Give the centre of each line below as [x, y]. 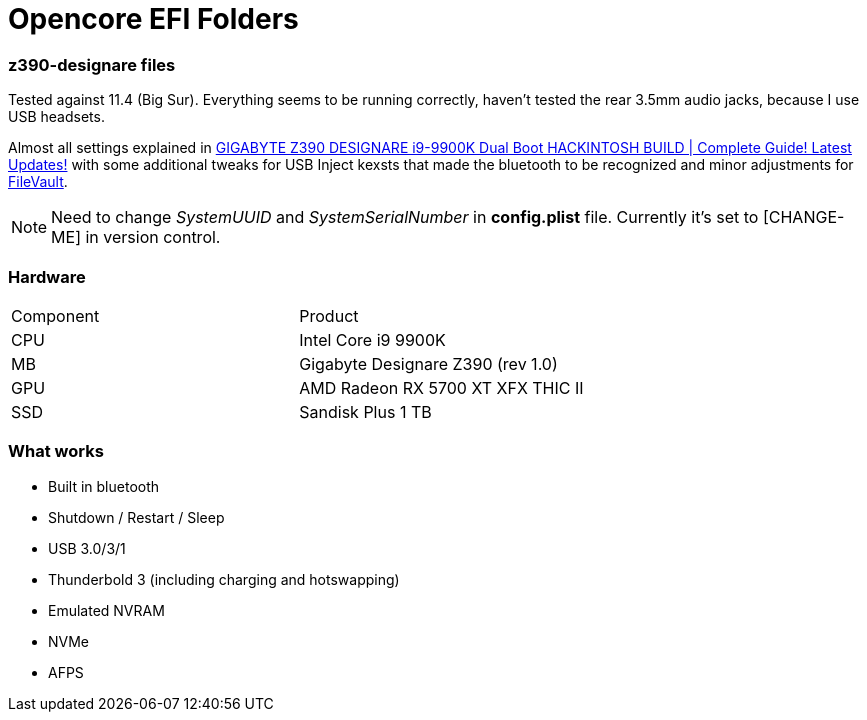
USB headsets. [56, 117]
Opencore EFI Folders [153, 19]
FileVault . [38, 182]
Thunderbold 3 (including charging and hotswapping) [224, 579]
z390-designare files [92, 64]
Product [329, 315]
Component [55, 315]
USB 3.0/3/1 [87, 548]
